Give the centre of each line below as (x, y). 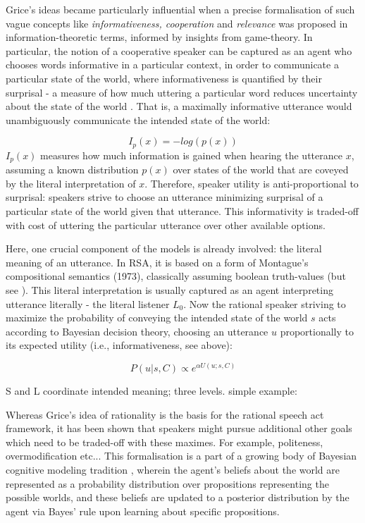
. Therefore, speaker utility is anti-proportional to (252, 183)
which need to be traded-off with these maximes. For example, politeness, (165, 442)
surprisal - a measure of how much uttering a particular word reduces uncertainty (182, 92)
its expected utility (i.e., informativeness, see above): (119, 345)
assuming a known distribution (72, 170)
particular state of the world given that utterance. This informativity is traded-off (182, 211)
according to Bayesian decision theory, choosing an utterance (137, 331)
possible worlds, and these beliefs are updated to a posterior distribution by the (178, 497)
